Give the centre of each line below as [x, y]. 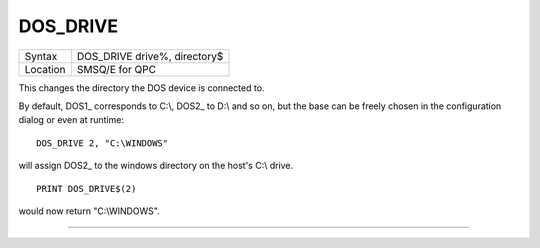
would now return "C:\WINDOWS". [89, 211]
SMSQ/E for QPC [116, 69]
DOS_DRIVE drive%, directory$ [150, 56]
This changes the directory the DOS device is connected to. [141, 87]
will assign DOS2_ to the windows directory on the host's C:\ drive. [156, 166]
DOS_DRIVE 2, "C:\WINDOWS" [102, 143]
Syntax [41, 56]
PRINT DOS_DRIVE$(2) [86, 188]
